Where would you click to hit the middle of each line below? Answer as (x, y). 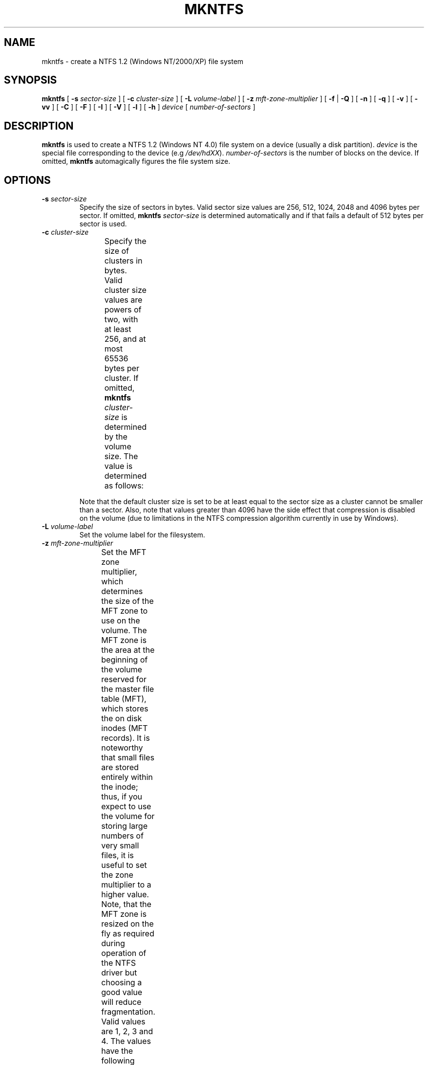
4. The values (126, 1041)
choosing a (122, 983)
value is (118, 466)
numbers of (122, 836)
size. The (121, 456)
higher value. (125, 895)
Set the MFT (124, 552)
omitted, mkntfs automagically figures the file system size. (136, 161)
